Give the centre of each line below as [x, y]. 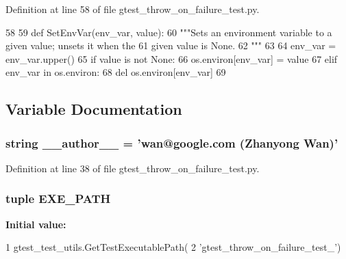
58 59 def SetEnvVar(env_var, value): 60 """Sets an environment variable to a [169, 32]
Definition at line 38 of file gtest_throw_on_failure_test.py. [133, 168]
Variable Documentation [94, 109]
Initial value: [36, 224]
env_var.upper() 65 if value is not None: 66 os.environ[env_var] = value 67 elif [172, 58]
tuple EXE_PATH [58, 199]
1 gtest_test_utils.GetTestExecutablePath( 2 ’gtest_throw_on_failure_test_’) [173, 247]
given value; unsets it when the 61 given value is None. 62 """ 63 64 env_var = [171, 45]
